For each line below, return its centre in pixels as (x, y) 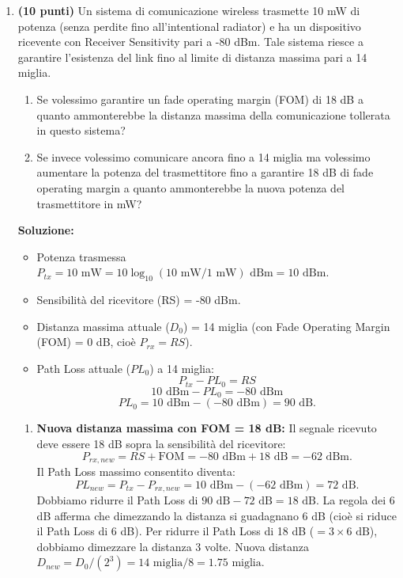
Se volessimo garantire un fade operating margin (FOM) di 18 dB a (200, 99)
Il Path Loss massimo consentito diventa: (136, 472)
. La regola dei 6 (356, 500)
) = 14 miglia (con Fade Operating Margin (286, 326)
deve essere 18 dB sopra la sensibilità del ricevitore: (161, 443)
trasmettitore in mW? (89, 203)
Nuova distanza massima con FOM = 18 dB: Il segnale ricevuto (207, 428)
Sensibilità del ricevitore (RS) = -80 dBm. (139, 300)
